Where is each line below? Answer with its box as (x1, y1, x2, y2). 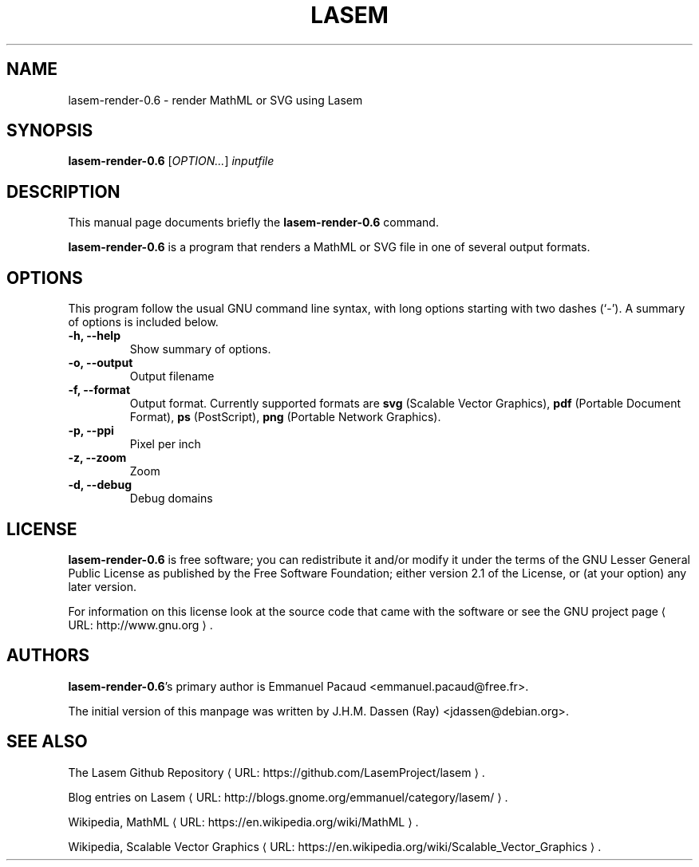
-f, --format (68, 383, 131, 397)
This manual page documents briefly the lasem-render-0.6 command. (68, 215, 439, 230)
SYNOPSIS (6, 120, 93, 141)
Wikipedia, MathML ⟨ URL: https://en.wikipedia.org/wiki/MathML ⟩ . (68, 814, 419, 829)
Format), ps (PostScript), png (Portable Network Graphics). (129, 410, 441, 424)
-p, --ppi (68, 424, 114, 438)
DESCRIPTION (6, 181, 120, 202)
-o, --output (68, 356, 133, 370)
